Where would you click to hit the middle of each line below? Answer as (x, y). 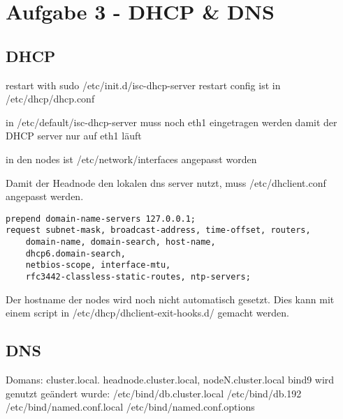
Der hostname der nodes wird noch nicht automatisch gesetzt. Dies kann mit (170, 299)
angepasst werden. (45, 196)
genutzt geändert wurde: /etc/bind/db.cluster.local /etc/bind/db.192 (154, 393)
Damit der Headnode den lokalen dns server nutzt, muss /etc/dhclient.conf (166, 182)
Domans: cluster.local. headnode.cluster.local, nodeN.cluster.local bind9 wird (170, 380)
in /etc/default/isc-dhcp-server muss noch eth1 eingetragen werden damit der (171, 122)
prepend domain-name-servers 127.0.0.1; (101, 219)
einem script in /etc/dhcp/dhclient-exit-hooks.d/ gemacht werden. (147, 313)
